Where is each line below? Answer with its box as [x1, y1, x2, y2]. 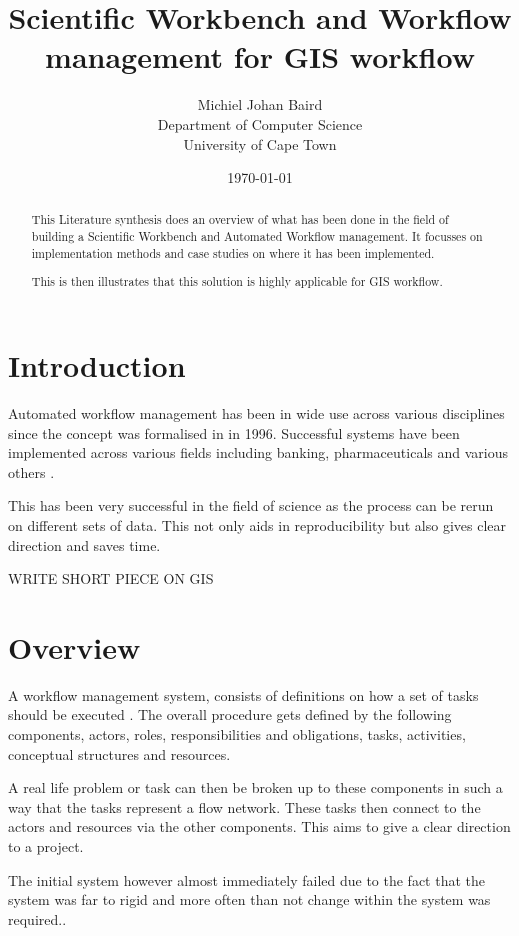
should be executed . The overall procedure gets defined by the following [8, 704, 452, 725]
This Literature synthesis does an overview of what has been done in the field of [31, 211, 449, 228]
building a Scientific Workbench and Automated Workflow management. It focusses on [31, 228, 483, 245]
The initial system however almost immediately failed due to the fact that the [8, 869, 486, 890]
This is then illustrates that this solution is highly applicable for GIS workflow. [31, 273, 443, 290]
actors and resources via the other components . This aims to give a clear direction [8, 816, 511, 837]
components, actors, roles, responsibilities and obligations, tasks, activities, [8, 724, 466, 744]
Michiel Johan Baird [197, 94, 323, 115]
